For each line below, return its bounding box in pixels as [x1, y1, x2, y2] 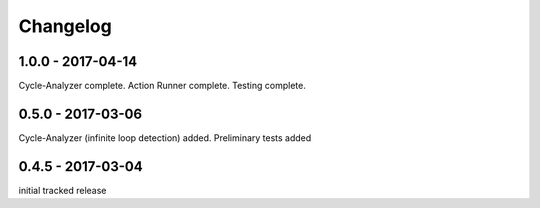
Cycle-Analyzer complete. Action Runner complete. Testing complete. [18, 80, 307, 92]
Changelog [18, 15, 112, 37]
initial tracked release [18, 184, 107, 196]
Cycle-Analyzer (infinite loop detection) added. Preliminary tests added [18, 131, 312, 144]
